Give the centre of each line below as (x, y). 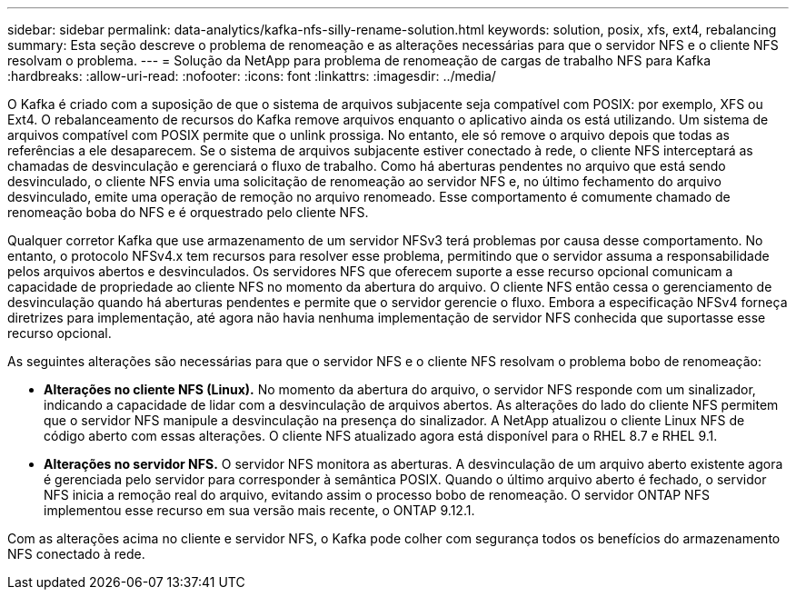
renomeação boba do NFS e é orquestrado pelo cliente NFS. (188, 212)
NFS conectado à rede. (76, 554)
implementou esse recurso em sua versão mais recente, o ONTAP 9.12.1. (259, 510)
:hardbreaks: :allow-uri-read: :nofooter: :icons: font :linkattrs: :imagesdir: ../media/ (252, 76)
